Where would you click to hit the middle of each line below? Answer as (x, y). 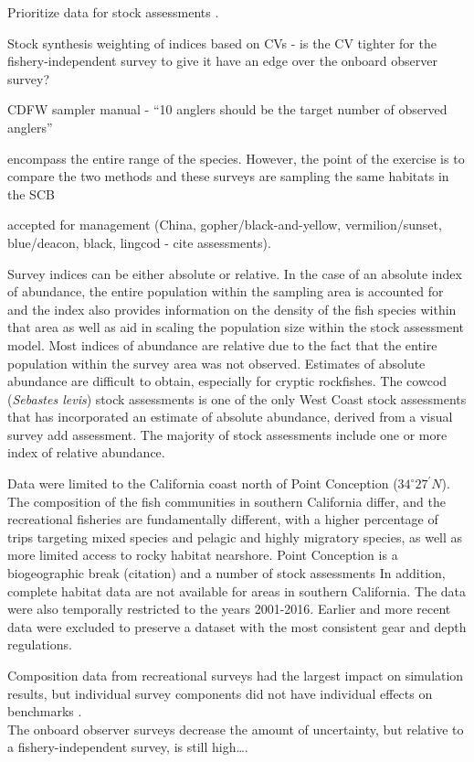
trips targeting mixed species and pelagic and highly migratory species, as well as (235, 537)
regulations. (40, 644)
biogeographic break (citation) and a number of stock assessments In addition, (226, 573)
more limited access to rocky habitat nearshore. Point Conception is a (203, 555)
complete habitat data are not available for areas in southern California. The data (237, 590)
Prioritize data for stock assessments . (113, 12)
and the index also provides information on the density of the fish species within (232, 309)
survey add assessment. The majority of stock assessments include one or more (227, 434)
